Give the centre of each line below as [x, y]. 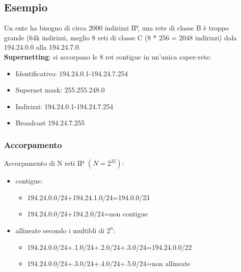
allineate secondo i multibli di [60, 230]
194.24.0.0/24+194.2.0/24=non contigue [88, 214]
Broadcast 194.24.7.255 [50, 123]
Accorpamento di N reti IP [44, 163]
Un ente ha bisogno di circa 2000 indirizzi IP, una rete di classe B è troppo [117, 28]
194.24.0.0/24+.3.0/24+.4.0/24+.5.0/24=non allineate [109, 263]
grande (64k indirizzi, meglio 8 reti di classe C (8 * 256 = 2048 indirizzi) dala [120, 37]
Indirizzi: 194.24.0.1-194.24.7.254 [64, 106]
